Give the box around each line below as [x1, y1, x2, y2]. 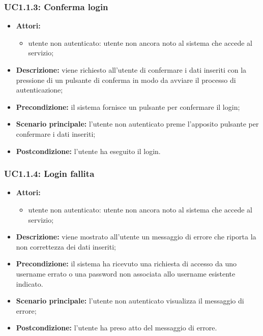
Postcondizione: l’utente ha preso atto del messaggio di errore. [16, 322, 217, 333]
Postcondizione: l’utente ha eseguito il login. [16, 145, 161, 156]
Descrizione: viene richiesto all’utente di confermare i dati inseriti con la [16, 65, 247, 75]
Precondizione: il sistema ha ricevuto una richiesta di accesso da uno [16, 258, 237, 269]
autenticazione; [16, 84, 63, 95]
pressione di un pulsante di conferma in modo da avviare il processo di [16, 74, 236, 85]
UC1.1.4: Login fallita [4, 167, 95, 180]
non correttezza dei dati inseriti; [16, 241, 116, 252]
